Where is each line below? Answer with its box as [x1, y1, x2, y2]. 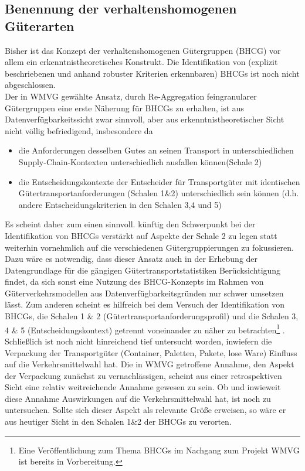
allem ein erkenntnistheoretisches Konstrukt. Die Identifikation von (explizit [5, 56, 278, 68]
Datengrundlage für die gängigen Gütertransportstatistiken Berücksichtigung [5, 264, 281, 276]
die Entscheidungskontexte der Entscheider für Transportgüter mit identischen [18, 175, 300, 187]
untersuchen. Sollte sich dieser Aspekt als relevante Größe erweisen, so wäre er [5, 404, 286, 416]
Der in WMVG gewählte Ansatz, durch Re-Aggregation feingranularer [5, 90, 257, 102]
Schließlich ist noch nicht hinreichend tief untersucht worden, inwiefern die [5, 335, 272, 347]
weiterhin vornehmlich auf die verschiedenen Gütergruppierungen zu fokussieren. [5, 241, 294, 253]
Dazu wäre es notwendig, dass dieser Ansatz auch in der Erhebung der [5, 252, 258, 265]
